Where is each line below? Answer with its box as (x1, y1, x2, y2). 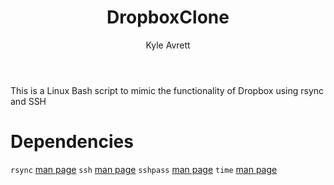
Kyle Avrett (145, 39, 191, 51)
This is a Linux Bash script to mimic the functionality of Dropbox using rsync (10, 84, 325, 96)
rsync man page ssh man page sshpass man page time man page (10, 163, 278, 175)
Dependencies (10, 131, 134, 153)
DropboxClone (106, 6, 230, 29)
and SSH (10, 95, 47, 107)
